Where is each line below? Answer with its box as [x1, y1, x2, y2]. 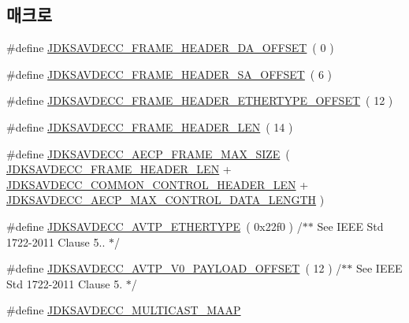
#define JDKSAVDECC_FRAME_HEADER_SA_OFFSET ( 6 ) [6, 65, 333, 82]
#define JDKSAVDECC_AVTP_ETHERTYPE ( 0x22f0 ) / [6, 217, 303, 234]
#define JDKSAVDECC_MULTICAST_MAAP [6, 302, 241, 318]
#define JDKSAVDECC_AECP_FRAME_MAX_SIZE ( [6, 145, 290, 161]
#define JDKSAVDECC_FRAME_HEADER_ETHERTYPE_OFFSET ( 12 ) [6, 92, 393, 109]
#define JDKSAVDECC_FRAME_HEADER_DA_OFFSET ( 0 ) [6, 39, 334, 56]
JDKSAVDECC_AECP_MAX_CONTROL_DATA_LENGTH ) [6, 191, 325, 208]
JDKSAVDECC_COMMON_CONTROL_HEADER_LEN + [6, 176, 309, 192]
